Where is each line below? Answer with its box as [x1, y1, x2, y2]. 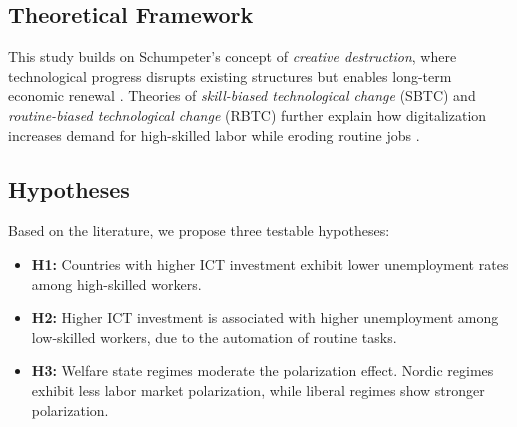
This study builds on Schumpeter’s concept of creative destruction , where [8, 46, 457, 67]
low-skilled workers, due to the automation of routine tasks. [31, 326, 397, 347]
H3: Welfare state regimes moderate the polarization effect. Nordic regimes [31, 360, 494, 381]
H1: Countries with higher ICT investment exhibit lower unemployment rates [31, 253, 509, 274]
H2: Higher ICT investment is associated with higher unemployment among [31, 307, 499, 328]
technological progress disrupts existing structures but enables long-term [8, 65, 452, 86]
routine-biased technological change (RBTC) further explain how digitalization [8, 104, 487, 125]
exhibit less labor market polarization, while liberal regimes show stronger [31, 379, 485, 400]
